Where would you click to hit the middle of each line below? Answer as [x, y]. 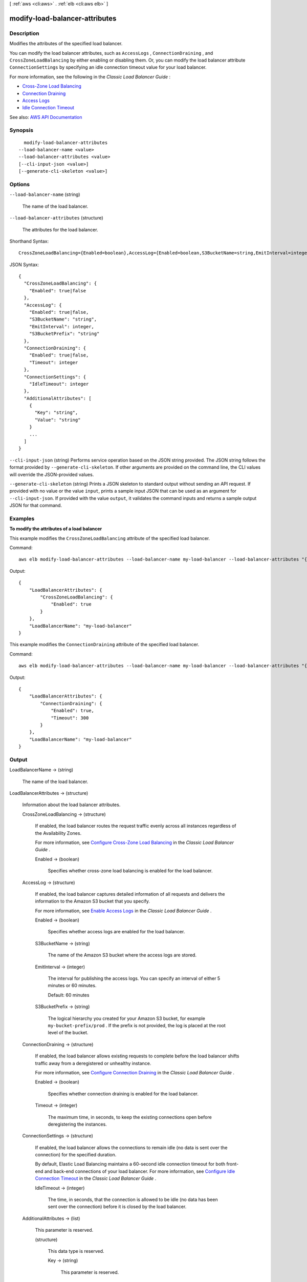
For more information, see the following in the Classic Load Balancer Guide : [90, 76]
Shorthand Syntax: [29, 241]
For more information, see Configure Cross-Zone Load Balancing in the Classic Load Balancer [134, 842]
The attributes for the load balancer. [60, 229]
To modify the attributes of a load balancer [56, 529]
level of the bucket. [68, 1033]
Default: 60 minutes [69, 995]
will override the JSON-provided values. [52, 474]
